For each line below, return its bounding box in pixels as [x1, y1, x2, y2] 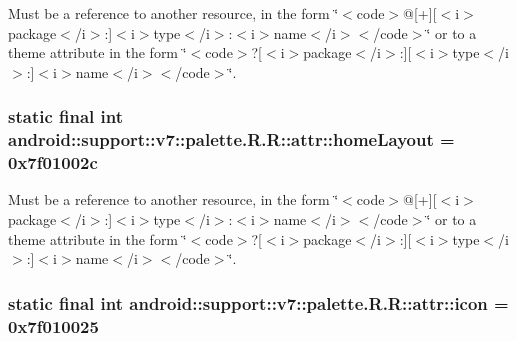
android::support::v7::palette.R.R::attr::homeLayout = [8, 127, 455, 152]
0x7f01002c [8, 150, 98, 175]
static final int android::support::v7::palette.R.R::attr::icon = [8, 290, 509, 315]
